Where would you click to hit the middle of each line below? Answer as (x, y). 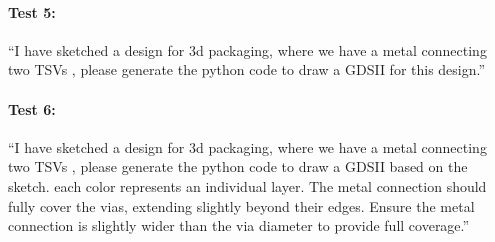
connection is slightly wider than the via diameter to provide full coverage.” (239, 225)
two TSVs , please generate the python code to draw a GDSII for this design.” (247, 69)
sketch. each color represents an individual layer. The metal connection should (247, 185)
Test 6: (32, 108)
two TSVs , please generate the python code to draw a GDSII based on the (238, 166)
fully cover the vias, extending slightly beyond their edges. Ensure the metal (241, 205)
